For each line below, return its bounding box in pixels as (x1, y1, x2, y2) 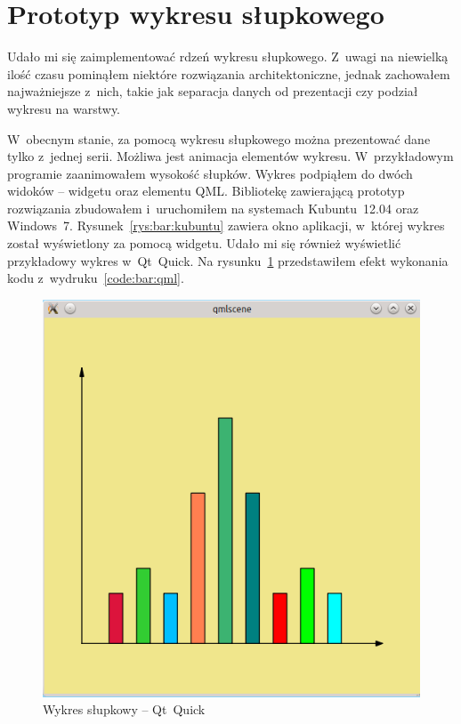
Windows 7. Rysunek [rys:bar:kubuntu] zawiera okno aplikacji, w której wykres (7, 216, 445, 235)
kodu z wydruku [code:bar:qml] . (7, 269, 184, 287)
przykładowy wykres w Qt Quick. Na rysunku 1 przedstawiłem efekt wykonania (7, 251, 449, 269)
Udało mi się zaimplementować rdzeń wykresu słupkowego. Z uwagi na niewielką (7, 47, 449, 66)
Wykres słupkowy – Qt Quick (43, 700, 206, 719)
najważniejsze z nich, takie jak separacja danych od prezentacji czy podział (7, 82, 418, 101)
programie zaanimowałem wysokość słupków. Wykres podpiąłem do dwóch (7, 164, 413, 182)
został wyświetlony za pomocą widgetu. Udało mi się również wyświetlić (7, 234, 401, 253)
